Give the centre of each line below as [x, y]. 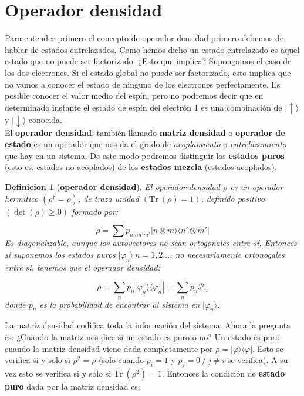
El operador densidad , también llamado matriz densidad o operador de [145, 132]
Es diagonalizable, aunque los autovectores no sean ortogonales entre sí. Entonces [151, 243]
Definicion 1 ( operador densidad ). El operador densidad [112, 187]
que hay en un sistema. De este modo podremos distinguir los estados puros [145, 155]
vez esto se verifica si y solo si [58, 373]
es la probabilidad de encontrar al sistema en [120, 304]
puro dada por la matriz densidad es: [72, 386]
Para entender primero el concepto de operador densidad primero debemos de [144, 38]
